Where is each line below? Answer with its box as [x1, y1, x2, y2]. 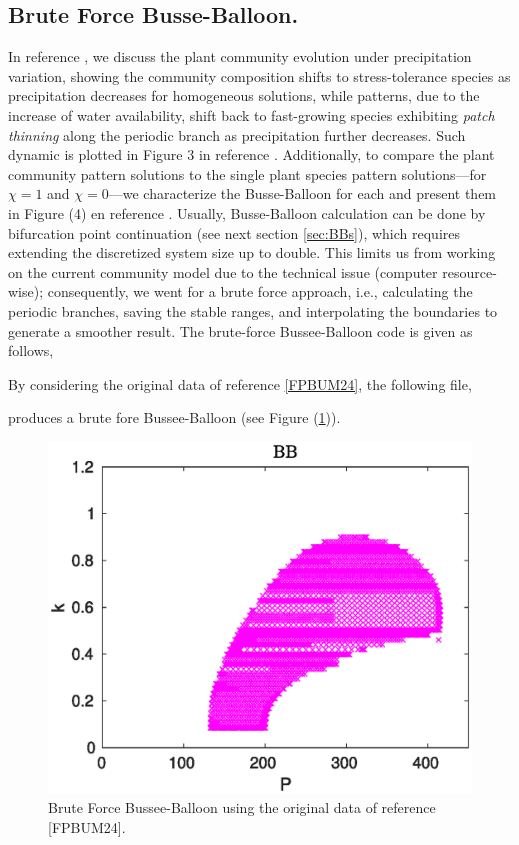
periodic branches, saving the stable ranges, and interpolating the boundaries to [8, 300, 498, 321]
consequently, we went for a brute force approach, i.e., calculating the [47, 281, 473, 302]
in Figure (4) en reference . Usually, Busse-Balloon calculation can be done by [8, 202, 486, 223]
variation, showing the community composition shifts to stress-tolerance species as [8, 65, 511, 86]
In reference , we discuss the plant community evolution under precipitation [8, 46, 472, 67]
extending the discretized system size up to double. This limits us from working [8, 242, 496, 263]
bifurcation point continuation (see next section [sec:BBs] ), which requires [8, 222, 461, 243]
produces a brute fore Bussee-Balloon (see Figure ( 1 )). [8, 407, 341, 428]
